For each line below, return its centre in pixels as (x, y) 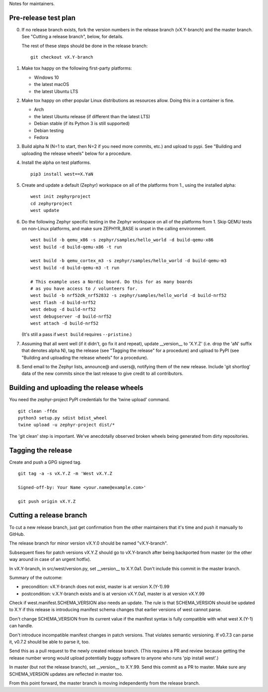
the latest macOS (52, 84)
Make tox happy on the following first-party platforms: (77, 68)
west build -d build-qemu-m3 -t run (75, 268)
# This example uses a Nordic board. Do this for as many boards (112, 281)
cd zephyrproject (51, 203)
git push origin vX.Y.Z (47, 501)
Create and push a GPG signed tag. (45, 462)
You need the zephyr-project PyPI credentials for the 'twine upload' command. (90, 400)
